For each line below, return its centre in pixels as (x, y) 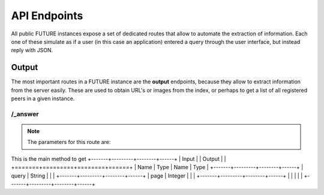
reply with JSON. (32, 50)
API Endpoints (47, 16)
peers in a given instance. (43, 98)
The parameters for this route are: (69, 142)
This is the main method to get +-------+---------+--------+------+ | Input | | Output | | (118, 158)
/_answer (25, 114)
